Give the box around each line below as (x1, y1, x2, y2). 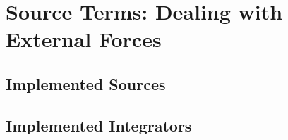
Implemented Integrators (6, 114, 192, 136)
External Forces (6, 25, 162, 53)
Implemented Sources (6, 72, 166, 94)
